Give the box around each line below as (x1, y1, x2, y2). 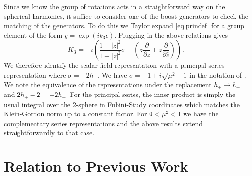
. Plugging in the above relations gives (114, 30, 228, 40)
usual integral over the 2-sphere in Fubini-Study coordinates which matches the (4, 99, 240, 109)
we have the (183, 109, 218, 119)
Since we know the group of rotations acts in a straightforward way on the (4, 1, 225, 11)
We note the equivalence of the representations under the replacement (4, 79, 212, 89)
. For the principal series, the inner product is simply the (66, 89, 235, 99)
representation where (4, 69, 66, 80)
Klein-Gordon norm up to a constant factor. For (4, 109, 147, 119)
